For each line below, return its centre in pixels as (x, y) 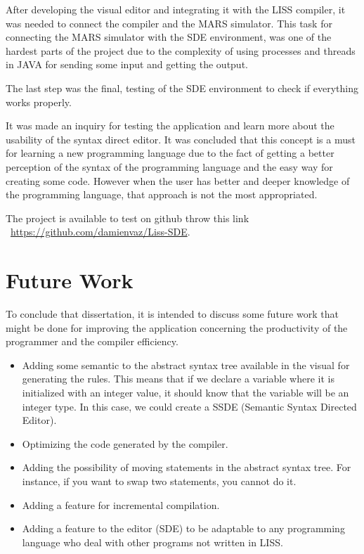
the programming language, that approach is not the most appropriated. (162, 194)
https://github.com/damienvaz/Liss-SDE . (100, 232)
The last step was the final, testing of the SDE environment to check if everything (182, 88)
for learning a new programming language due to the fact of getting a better (170, 153)
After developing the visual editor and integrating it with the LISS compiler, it (176, 9)
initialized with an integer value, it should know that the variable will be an (186, 392)
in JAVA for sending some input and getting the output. (127, 64)
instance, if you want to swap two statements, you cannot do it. (159, 481)
